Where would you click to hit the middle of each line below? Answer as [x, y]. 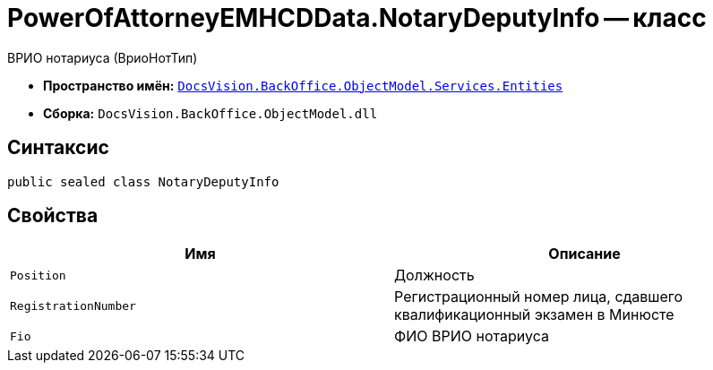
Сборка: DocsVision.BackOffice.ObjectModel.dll [210, 113]
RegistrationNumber [73, 305]
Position [38, 275]
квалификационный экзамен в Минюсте [534, 315]
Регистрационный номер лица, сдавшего [539, 297]
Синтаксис [58, 148]
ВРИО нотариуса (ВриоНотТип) [103, 57]
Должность [434, 275]
